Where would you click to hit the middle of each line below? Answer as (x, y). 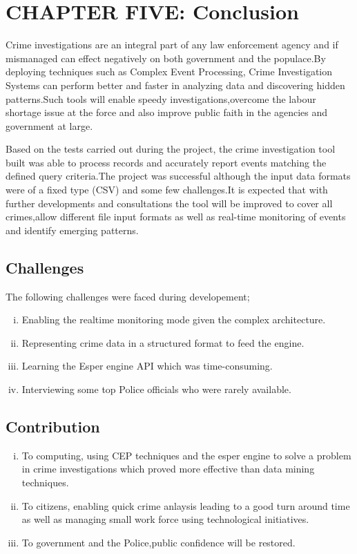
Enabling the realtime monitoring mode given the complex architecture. (174, 319)
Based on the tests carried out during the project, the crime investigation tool (171, 149)
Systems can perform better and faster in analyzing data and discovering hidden (175, 85)
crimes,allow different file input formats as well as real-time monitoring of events (176, 217)
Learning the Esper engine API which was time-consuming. (147, 366)
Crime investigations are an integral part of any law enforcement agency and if (172, 45)
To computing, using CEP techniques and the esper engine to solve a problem (186, 455)
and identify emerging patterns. (72, 230)
